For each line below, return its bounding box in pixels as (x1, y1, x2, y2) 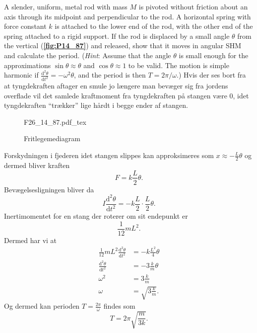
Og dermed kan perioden (4, 301, 80, 311)
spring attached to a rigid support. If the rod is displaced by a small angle (4, 30, 230, 41)
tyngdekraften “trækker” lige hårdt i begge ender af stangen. (4, 100, 188, 110)
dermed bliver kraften (4, 160, 70, 170)
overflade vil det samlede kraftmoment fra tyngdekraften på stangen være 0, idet (4, 90, 249, 100)
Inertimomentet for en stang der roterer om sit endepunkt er (4, 211, 188, 221)
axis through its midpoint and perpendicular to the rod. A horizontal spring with (4, 11, 251, 21)
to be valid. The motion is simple (128, 60, 229, 70)
